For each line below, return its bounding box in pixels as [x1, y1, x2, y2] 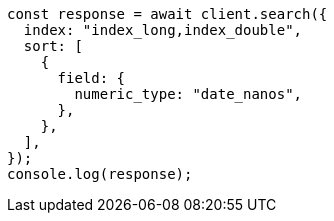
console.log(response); [7, 166, 193, 182]
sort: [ [23, 38, 83, 54]
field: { [57, 70, 126, 86]
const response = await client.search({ [7, 6, 328, 22]
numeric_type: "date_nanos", [74, 86, 303, 102]
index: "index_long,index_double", [23, 22, 303, 38]
